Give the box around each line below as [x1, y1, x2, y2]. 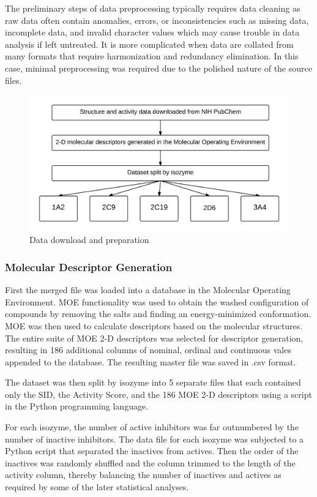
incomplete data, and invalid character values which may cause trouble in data [5, 26, 300, 39]
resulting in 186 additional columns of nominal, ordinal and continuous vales [5, 343, 291, 356]
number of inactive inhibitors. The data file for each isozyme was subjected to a [5, 432, 304, 445]
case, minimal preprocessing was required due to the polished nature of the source [5, 61, 312, 74]
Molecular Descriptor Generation [5, 259, 173, 274]
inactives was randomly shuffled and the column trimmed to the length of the [5, 456, 296, 469]
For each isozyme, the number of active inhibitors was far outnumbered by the [5, 420, 299, 433]
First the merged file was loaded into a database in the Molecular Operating [5, 283, 291, 296]
